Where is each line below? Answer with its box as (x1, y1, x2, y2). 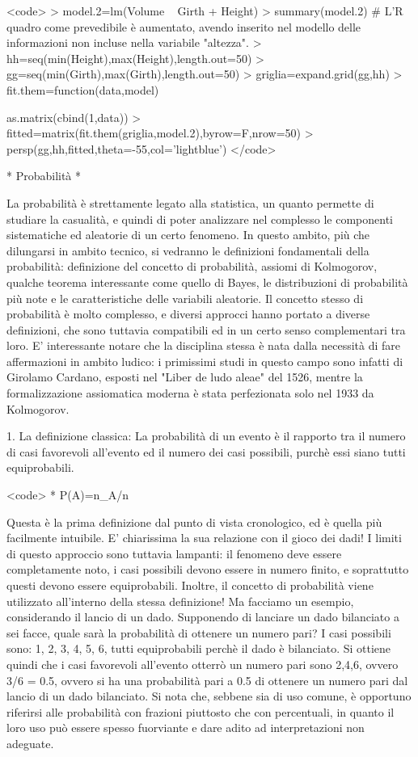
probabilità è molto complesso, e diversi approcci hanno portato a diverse (6, 305, 370, 322)
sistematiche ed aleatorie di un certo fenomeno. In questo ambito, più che (6, 226, 370, 243)
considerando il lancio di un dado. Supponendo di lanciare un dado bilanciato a (6, 608, 399, 625)
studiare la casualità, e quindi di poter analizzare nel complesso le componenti (6, 210, 393, 227)
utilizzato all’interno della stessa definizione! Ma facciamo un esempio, (6, 592, 354, 609)
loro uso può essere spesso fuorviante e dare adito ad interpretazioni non (6, 719, 365, 736)
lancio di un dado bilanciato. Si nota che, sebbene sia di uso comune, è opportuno (6, 688, 412, 704)
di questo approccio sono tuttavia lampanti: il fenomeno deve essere (6, 545, 342, 561)
